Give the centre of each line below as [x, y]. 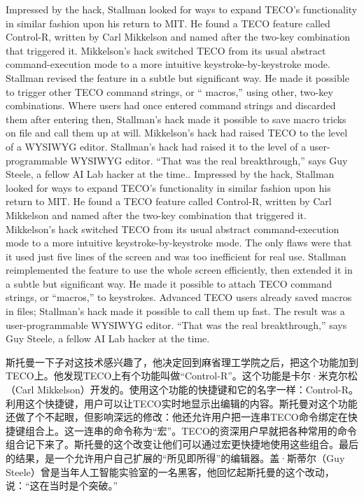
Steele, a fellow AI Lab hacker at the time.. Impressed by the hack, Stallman [170, 174]
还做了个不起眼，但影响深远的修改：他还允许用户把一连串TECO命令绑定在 [177, 417]
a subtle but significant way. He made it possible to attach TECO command [169, 283]
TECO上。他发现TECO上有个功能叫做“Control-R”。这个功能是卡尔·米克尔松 [182, 376]
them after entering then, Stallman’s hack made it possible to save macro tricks [176, 119]
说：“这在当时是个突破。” [62, 485]
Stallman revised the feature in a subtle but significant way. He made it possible [177, 77]
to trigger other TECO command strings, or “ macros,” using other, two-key [169, 91]
